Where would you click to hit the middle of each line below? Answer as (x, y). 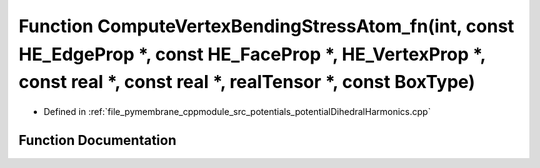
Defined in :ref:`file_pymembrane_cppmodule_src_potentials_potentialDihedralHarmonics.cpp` (237, 112)
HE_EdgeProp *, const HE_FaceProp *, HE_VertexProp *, (252, 54)
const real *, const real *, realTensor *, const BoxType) (246, 82)
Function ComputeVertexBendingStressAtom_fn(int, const (266, 26)
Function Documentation (97, 140)
